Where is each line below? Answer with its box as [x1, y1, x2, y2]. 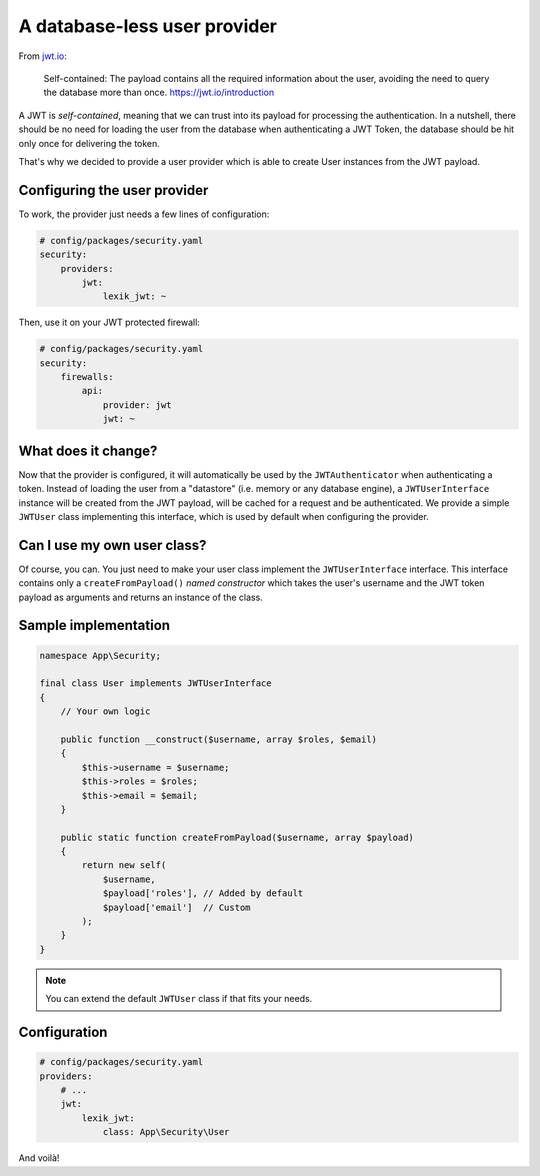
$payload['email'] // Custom [102, 901, 251, 913]
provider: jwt [102, 399, 172, 410]
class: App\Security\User [102, 1126, 230, 1138]
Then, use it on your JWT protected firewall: [18, 316, 200, 329]
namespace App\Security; [39, 650, 162, 661]
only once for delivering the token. [18, 137, 160, 149]
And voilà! [18, 1152, 60, 1164]
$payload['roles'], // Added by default [102, 888, 304, 899]
